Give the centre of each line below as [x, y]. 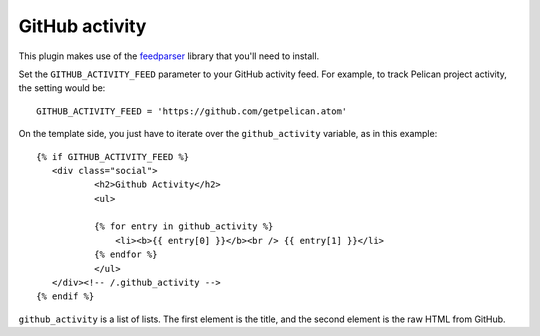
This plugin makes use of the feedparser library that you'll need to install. [169, 56]
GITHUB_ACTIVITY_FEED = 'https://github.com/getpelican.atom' [192, 111]
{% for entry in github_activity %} [183, 226]
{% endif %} [65, 296]
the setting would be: [62, 88]
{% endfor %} [125, 254]
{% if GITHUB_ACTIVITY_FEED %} [113, 156]
